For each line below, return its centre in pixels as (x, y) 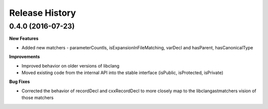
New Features (24, 38)
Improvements (25, 57)
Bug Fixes (20, 82)
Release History (43, 13)
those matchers (38, 98)
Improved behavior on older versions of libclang (70, 66)
